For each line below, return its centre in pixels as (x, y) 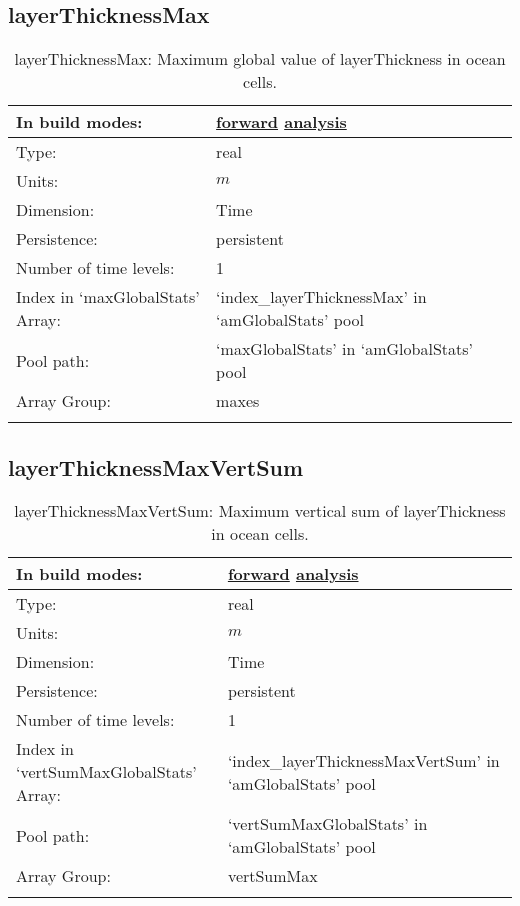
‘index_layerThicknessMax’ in (321, 297)
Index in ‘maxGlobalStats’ (108, 297)
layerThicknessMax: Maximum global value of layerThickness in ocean (260, 59)
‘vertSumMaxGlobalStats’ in (327, 824)
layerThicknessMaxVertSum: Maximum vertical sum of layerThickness (260, 511)
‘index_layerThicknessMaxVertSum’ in (363, 760)
